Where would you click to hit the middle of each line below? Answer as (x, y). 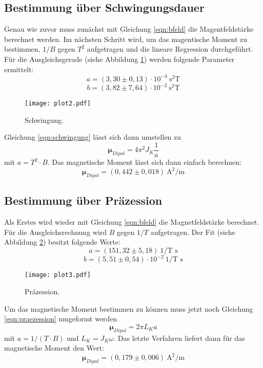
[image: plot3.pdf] (58, 275)
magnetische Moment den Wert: (54, 348)
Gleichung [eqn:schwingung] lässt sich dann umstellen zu (93, 137)
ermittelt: (19, 69)
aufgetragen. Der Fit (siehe (193, 232)
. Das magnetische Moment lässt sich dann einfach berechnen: (145, 162)
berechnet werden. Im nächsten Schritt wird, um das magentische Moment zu (126, 39)
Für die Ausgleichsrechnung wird (56, 232)
